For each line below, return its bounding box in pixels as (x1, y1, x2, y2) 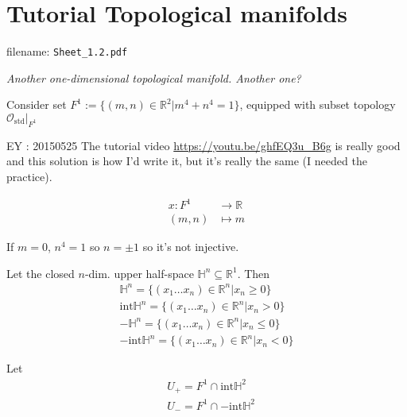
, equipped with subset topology (239, 96, 396, 113)
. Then (237, 264, 270, 281)
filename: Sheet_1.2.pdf (6, 43, 128, 60)
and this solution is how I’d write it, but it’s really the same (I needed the (6, 153, 367, 169)
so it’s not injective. (142, 238, 239, 255)
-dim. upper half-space (84, 264, 194, 281)
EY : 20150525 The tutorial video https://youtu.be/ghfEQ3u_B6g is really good (6, 137, 401, 153)
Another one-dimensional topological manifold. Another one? (6, 69, 301, 86)
